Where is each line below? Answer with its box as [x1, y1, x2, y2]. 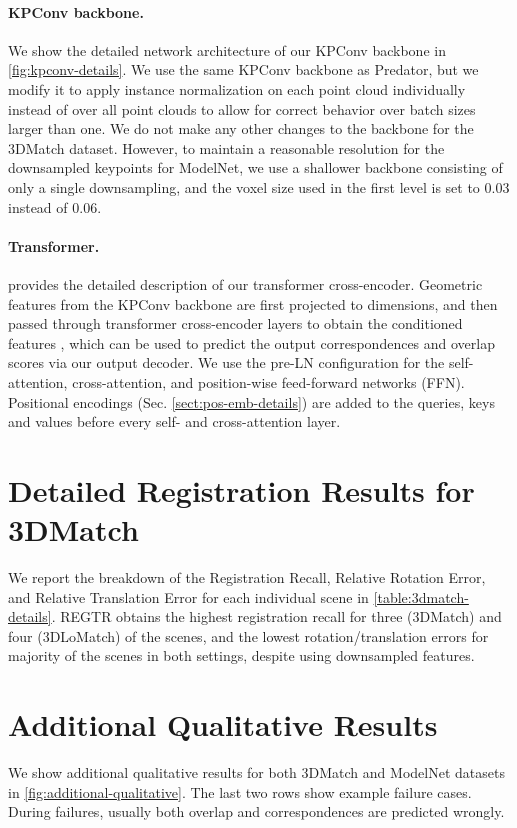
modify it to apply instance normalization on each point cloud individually [8, 78, 466, 99]
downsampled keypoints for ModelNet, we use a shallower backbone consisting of [8, 157, 503, 178]
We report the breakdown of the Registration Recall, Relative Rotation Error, [8, 567, 486, 587]
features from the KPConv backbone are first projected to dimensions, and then [8, 293, 498, 314]
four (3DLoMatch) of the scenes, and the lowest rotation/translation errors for [8, 625, 489, 646]
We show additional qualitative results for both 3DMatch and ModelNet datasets [8, 762, 505, 783]
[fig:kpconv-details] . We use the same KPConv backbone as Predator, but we [8, 59, 479, 80]
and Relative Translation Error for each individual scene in [8, 586, 369, 607]
